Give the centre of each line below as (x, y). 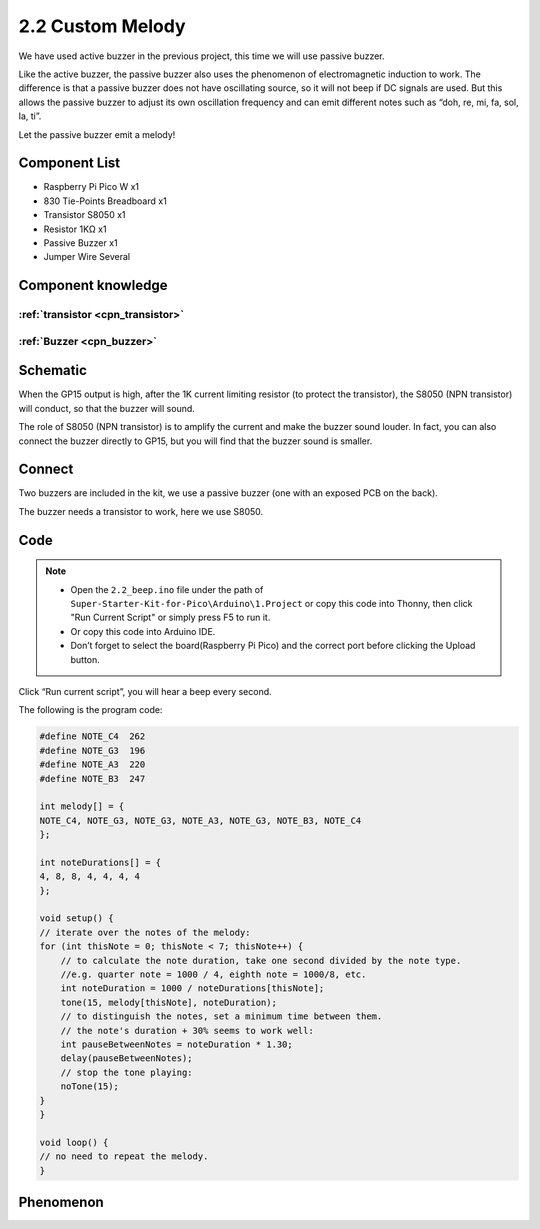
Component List (69, 163)
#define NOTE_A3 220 (92, 764)
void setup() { (76, 918)
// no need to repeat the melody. (124, 1156)
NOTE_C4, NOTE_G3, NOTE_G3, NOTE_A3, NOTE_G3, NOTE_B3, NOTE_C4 (200, 820)
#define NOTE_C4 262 (92, 736)
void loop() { (74, 1142)
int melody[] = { (82, 806)
